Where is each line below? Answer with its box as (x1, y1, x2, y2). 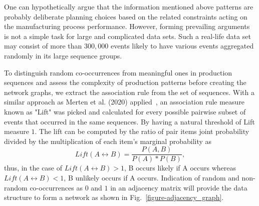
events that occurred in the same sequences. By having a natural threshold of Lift (4, 116, 255, 126)
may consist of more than (4, 40, 82, 51)
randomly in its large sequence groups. (4, 50, 122, 60)
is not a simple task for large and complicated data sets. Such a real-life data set (4, 30, 251, 41)
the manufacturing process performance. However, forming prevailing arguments (4, 21, 250, 31)
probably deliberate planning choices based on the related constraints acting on (4, 11, 247, 21)
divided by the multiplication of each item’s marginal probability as (4, 135, 212, 146)
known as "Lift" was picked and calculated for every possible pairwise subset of (4, 106, 246, 116)
